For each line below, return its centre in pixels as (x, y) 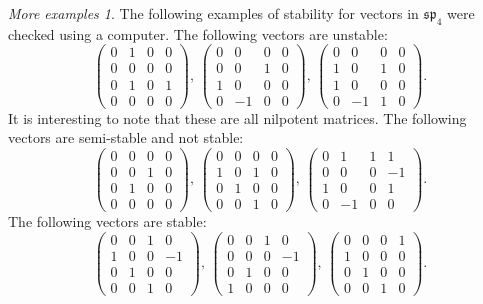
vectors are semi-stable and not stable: (126, 137)
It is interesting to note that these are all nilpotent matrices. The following (237, 117)
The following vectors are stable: (107, 220)
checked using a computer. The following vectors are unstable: (198, 33)
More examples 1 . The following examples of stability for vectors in (213, 13)
